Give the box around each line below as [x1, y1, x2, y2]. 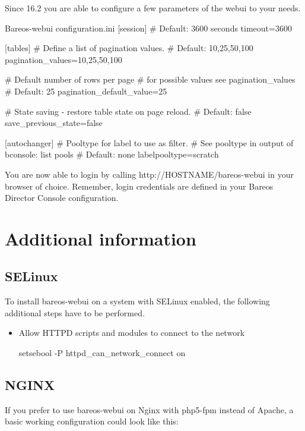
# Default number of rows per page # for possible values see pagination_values [5, 73, 296, 86]
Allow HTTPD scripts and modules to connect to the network [18, 326, 245, 339]
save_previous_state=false [5, 117, 103, 129]
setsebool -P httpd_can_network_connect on [18, 347, 186, 359]
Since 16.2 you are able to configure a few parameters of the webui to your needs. [5, 2, 301, 14]
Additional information [5, 226, 196, 250]
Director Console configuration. [5, 191, 119, 204]
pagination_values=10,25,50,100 [5, 53, 122, 65]
